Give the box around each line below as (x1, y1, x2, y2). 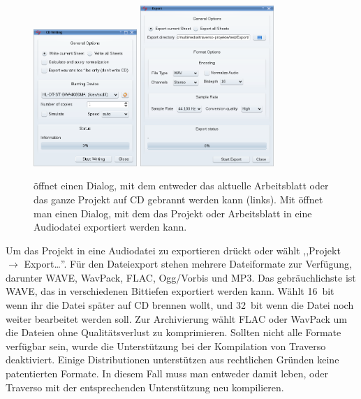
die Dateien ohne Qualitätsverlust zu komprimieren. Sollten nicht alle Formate (6, 325, 341, 340)
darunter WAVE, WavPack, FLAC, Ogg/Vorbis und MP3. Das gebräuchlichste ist (6, 270, 356, 284)
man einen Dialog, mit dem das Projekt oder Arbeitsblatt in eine (34, 205, 312, 220)
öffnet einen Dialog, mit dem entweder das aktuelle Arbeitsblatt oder (34, 178, 329, 193)
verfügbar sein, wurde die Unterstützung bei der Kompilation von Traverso (6, 338, 326, 353)
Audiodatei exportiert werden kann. (34, 219, 187, 234)
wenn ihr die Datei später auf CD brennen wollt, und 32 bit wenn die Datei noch (6, 298, 354, 312)
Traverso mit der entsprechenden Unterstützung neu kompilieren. (6, 379, 284, 394)
